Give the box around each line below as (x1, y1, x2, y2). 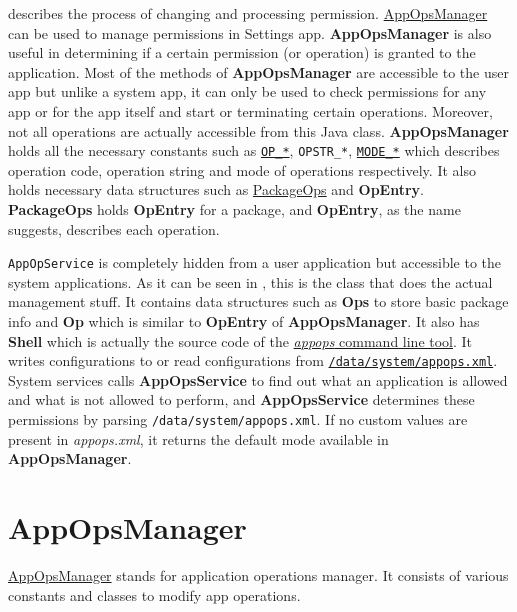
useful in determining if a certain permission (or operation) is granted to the (8, 42, 476, 63)
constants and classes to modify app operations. (8, 584, 301, 605)
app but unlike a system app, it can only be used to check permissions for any (8, 81, 487, 102)
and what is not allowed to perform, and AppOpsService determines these (8, 389, 475, 410)
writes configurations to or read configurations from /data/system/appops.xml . (8, 350, 498, 371)
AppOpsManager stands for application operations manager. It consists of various (8, 565, 509, 586)
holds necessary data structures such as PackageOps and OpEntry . (8, 179, 424, 200)
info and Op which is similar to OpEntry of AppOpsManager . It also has (8, 311, 480, 332)
